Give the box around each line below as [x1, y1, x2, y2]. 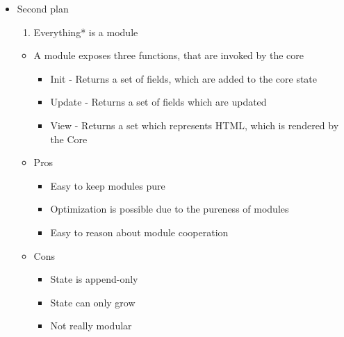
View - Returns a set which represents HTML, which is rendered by [50, 117, 339, 132]
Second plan [17, 1, 69, 15]
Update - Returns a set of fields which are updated [50, 94, 267, 109]
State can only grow [50, 295, 136, 309]
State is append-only [50, 272, 138, 286]
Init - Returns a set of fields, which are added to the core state [50, 71, 318, 85]
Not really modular [50, 318, 132, 333]
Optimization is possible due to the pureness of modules [50, 202, 289, 216]
